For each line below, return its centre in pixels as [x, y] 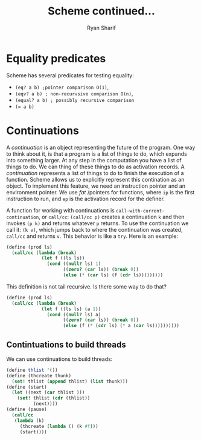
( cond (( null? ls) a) [74, 314]
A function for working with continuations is [60, 210]
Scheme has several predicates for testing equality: [70, 75]
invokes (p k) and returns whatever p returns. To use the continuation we [97, 223]
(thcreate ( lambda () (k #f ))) [59, 426]
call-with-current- [140, 211]
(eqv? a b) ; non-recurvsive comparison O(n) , [74, 93]
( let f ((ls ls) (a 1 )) [71, 309]
